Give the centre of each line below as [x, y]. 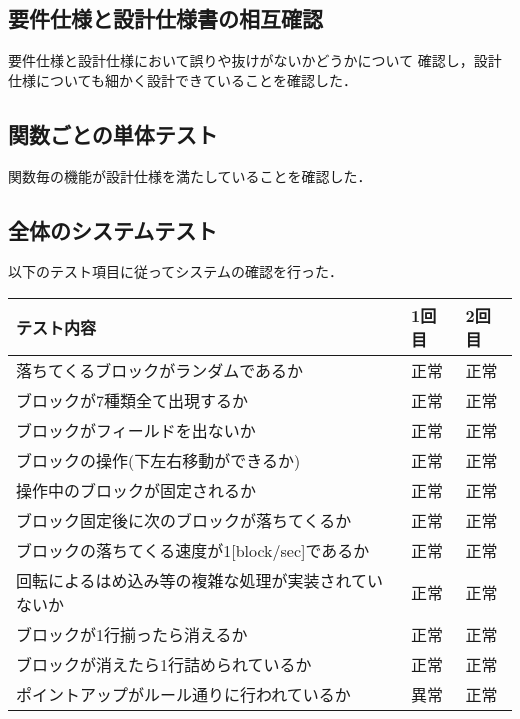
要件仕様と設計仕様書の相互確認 [165, 18]
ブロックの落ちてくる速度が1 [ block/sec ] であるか [193, 550]
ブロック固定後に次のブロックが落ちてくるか [184, 520]
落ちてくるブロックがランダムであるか [160, 370]
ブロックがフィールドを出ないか [136, 430]
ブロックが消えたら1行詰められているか [164, 664]
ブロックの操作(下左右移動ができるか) [158, 460]
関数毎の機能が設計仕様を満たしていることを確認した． [190, 175]
